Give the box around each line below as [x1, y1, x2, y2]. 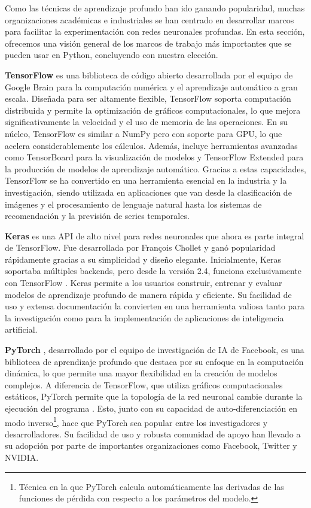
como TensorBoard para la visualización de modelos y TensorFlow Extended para [5, 151, 304, 163]
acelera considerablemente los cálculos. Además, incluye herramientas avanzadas [5, 139, 298, 151]
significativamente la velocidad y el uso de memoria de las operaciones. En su [5, 115, 288, 128]
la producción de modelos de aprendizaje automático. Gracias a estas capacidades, [5, 162, 306, 175]
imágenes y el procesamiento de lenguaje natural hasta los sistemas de [5, 197, 262, 210]
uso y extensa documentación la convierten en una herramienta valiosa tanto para [5, 300, 304, 312]
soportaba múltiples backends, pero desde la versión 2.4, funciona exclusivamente [5, 264, 302, 277]
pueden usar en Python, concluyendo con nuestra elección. [5, 48, 218, 61]
